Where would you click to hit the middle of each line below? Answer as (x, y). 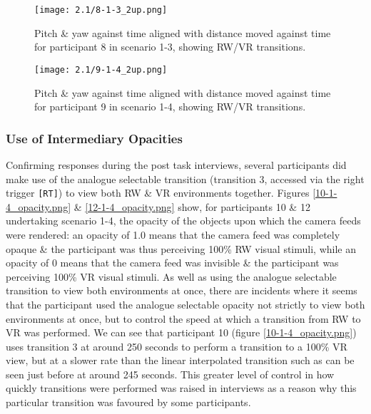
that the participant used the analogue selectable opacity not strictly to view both (185, 304)
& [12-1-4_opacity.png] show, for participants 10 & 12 (192, 206)
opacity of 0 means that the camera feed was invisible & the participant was (172, 263)
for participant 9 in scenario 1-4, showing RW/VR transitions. (170, 107)
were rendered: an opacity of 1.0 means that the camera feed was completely (173, 234)
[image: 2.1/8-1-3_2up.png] (101, 10)
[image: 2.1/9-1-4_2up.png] (101, 69)
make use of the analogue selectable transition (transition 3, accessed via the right (185, 178)
